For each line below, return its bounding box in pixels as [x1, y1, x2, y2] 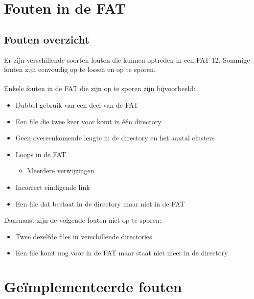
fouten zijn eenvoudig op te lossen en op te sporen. [4, 64, 156, 74]
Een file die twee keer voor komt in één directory [15, 116, 162, 126]
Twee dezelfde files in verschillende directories [15, 231, 152, 241]
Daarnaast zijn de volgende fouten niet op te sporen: [4, 215, 162, 225]
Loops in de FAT [15, 149, 66, 159]
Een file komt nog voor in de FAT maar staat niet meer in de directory [15, 248, 228, 258]
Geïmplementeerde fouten [4, 276, 182, 297]
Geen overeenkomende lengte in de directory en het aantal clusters [15, 133, 215, 143]
